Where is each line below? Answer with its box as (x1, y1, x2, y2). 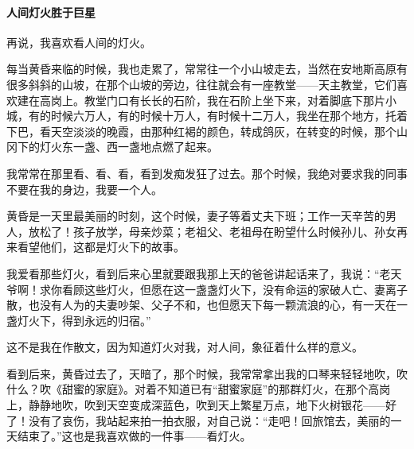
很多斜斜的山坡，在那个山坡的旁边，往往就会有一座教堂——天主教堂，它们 (6, 75, 396, 92)
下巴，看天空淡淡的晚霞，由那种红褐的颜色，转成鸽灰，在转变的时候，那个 (6, 122, 396, 139)
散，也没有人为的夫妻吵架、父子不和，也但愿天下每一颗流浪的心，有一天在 (6, 296, 396, 313)
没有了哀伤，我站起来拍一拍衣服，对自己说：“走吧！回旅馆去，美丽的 (28, 412, 391, 428)
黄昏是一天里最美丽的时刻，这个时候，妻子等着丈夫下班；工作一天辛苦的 (6, 207, 385, 224)
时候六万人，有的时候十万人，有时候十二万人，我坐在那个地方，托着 (50, 107, 408, 124)
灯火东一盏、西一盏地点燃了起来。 (39, 138, 218, 155)
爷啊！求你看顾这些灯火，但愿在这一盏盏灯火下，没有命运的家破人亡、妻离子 (6, 281, 408, 297)
